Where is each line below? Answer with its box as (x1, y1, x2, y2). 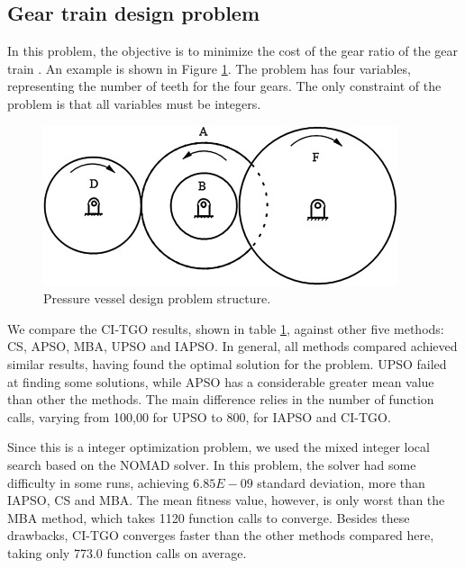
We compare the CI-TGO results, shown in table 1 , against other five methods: (7, 319, 444, 338)
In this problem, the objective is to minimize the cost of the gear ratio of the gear (7, 41, 459, 60)
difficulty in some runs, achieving (7, 473, 189, 491)
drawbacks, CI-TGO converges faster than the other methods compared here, (7, 526, 434, 545)
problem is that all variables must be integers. (7, 94, 261, 113)
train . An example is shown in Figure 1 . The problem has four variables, (7, 59, 411, 77)
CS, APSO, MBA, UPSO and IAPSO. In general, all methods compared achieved (7, 337, 458, 356)
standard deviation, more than (257, 473, 425, 491)
